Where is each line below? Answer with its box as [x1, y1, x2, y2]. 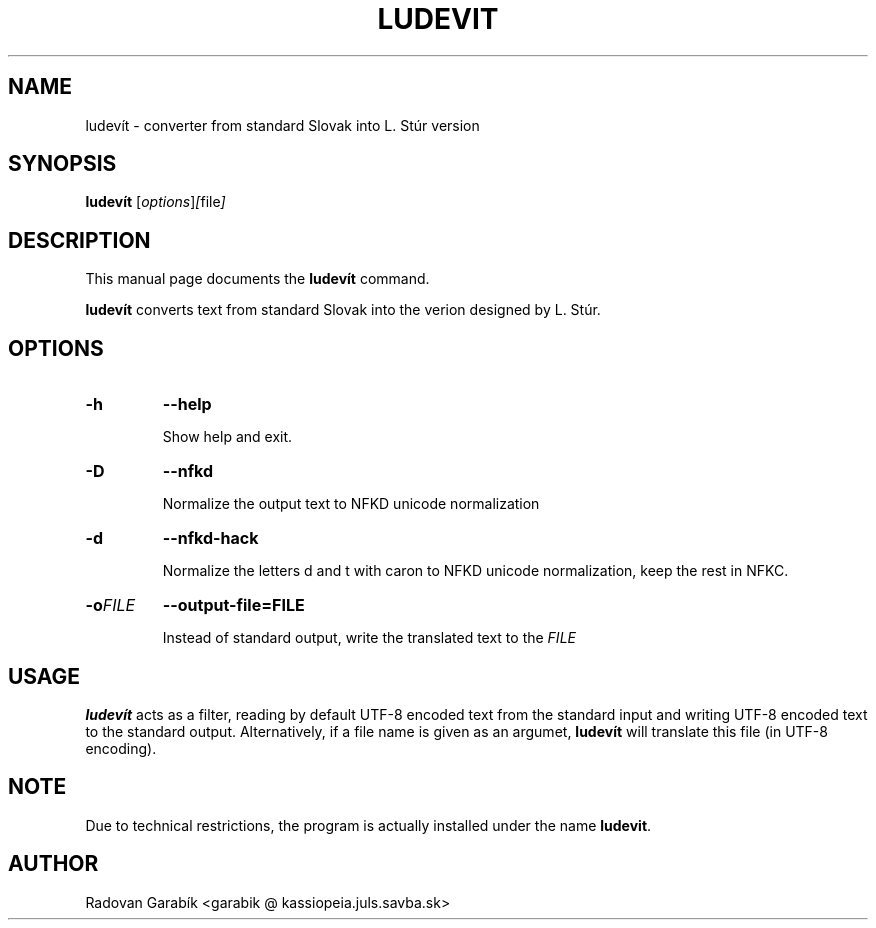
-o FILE [85, 595, 136, 616]
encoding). [85, 739, 157, 757]
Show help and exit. [162, 428, 293, 446]
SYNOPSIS [8, 151, 117, 177]
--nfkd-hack [162, 528, 259, 549]
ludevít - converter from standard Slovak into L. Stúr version [85, 116, 480, 134]
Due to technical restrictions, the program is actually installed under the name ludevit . [85, 816, 652, 834]
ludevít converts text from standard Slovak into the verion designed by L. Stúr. [85, 301, 601, 319]
